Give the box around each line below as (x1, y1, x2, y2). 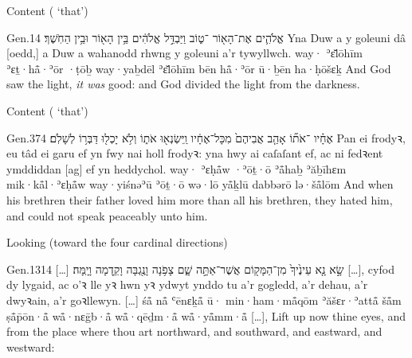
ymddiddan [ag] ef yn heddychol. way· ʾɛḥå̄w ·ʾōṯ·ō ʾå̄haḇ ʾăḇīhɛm (6, 160, 347, 177)
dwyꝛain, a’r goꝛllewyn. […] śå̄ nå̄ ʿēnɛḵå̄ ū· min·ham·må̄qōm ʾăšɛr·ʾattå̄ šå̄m (6, 291, 402, 308)
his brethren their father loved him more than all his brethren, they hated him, (6, 191, 393, 208)
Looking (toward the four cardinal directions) (6, 234, 228, 251)
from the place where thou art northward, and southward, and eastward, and (6, 323, 383, 340)
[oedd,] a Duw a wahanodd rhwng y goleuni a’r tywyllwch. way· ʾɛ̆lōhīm (6, 45, 363, 61)
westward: (6, 338, 55, 355)
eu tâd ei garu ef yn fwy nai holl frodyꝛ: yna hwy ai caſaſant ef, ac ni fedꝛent (6, 145, 383, 161)
